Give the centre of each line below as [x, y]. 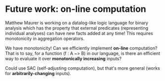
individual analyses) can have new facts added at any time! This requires [79, 33]
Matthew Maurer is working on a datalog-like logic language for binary [77, 23]
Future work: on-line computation [76, 9]
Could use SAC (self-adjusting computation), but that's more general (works [83, 68]
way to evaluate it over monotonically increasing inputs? [63, 58]
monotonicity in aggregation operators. [45, 39]
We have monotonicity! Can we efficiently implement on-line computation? [81, 48]
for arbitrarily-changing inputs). [38, 73]
